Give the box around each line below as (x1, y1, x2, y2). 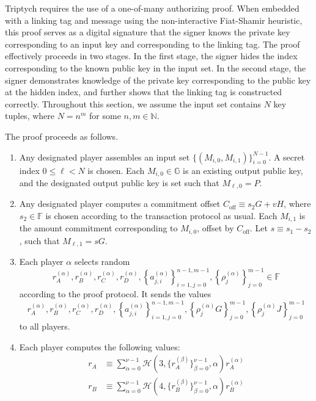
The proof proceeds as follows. (5, 129, 119, 142)
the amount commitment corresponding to (19, 222, 178, 234)
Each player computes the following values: (19, 340, 180, 353)
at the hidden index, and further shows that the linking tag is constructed (5, 85, 282, 98)
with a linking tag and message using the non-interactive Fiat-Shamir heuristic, (5, 13, 303, 26)
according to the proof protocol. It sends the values (19, 287, 211, 300)
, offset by (197, 222, 234, 234)
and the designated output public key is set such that (19, 176, 219, 189)
